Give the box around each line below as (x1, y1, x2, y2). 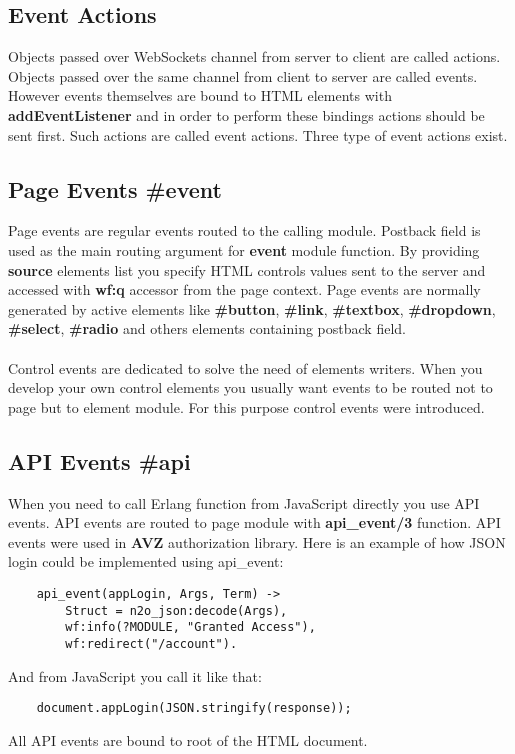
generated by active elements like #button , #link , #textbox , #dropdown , (8, 298, 496, 319)
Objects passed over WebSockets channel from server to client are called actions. (8, 46, 501, 67)
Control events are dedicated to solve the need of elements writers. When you (8, 357, 483, 378)
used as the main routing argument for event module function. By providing (8, 239, 480, 260)
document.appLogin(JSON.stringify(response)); (36, 701, 352, 716)
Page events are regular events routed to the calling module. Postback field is (8, 220, 481, 241)
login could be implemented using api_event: (8, 551, 284, 572)
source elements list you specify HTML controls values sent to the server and (8, 259, 486, 280)
